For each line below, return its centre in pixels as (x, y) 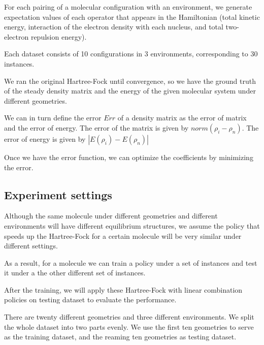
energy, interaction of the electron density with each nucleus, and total (114, 27)
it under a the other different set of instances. (75, 273)
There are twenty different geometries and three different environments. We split (129, 317)
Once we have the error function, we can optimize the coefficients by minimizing (129, 157)
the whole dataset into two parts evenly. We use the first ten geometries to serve (129, 326)
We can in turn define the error (53, 118)
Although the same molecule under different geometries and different (111, 216)
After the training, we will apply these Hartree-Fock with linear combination (123, 289)
